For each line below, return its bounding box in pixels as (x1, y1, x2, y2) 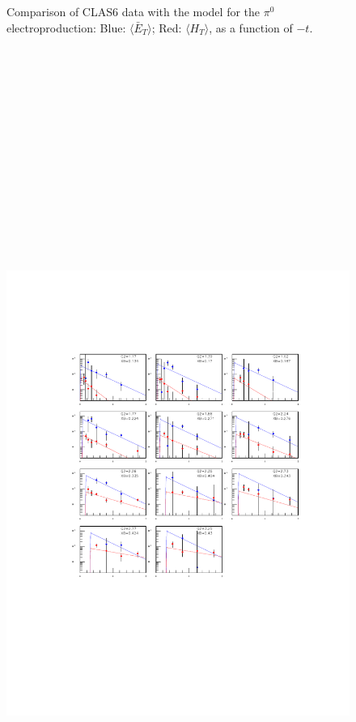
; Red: (151, 19, 182, 36)
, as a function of (209, 19, 293, 36)
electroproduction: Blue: (6, 19, 126, 36)
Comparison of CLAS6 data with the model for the (6, 3, 261, 19)
